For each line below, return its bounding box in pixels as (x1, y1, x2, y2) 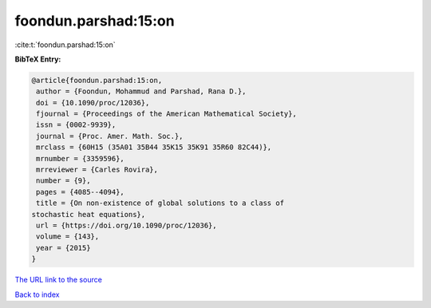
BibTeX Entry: (14, 54, 61, 64)
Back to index (14, 290, 60, 299)
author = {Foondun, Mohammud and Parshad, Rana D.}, (36, 87, 247, 96)
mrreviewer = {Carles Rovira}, (36, 165, 159, 175)
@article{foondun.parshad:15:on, (31, 76, 163, 85)
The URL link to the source (14, 275, 103, 285)
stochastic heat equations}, (31, 210, 146, 219)
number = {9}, (36, 176, 91, 185)
